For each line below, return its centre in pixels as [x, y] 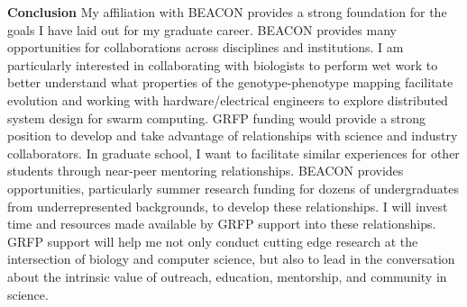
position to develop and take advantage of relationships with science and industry [233, 135]
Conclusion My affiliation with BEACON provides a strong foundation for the [227, 12]
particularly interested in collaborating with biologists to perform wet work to [223, 64]
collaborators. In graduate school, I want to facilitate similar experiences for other [233, 153]
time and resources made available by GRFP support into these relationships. [222, 224]
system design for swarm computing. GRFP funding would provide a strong [217, 117]
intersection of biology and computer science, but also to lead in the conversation [231, 259]
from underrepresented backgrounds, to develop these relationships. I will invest [228, 206]
